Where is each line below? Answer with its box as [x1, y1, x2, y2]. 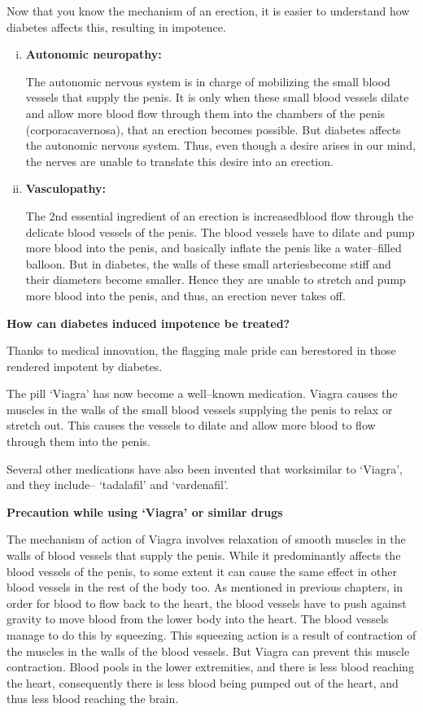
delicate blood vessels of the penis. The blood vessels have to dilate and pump [25, 223, 415, 240]
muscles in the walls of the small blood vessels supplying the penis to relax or [7, 400, 393, 417]
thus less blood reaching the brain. [7, 690, 179, 707]
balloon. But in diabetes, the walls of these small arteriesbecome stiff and [25, 255, 391, 272]
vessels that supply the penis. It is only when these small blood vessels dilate [25, 89, 409, 106]
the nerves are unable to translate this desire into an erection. [25, 152, 334, 169]
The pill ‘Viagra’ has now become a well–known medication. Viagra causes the [7, 385, 398, 402]
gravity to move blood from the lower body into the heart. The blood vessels [7, 610, 389, 627]
